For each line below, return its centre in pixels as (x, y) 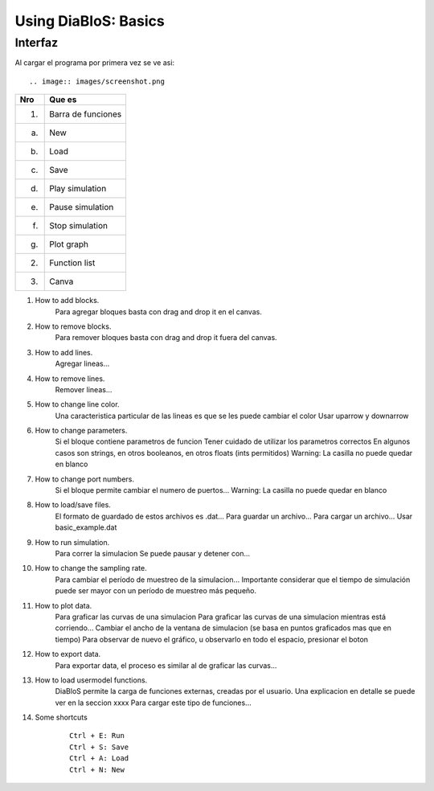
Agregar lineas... (82, 364)
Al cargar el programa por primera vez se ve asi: (95, 63)
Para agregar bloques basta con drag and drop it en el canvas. (159, 311)
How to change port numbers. (85, 479)
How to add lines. (64, 352)
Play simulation (78, 189)
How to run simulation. (72, 542)
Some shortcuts (61, 717)
